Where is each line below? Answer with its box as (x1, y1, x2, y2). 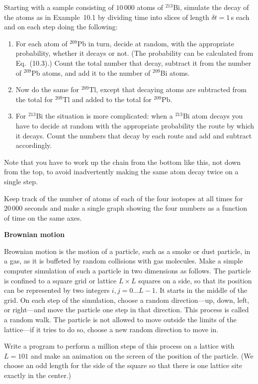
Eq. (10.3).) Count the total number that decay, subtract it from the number (15, 57, 252, 68)
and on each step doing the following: (4, 21, 118, 32)
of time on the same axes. (4, 212, 82, 223)
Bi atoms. (160, 67, 190, 78)
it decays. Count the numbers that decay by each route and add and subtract (15, 130, 252, 140)
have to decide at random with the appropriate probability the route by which (15, 120, 255, 130)
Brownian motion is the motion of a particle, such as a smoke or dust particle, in (4, 246, 251, 256)
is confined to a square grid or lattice (4, 275, 117, 285)
